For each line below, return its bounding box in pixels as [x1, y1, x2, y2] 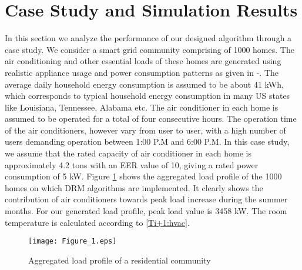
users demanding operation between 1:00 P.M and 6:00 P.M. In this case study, [5, 135, 290, 148]
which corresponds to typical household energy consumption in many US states [5, 89, 290, 102]
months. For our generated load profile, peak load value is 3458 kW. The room [5, 205, 287, 217]
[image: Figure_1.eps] [28, 237, 117, 246]
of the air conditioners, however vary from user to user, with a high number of [5, 124, 286, 136]
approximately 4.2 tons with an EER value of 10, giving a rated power [5, 158, 259, 171]
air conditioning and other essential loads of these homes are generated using [5, 55, 281, 67]
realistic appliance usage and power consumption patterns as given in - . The [5, 66, 279, 78]
